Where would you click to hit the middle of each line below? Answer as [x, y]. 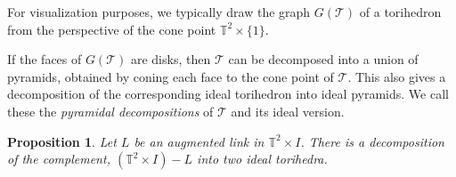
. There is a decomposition [372, 141]
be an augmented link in [199, 141]
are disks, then [171, 59]
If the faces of [45, 59]
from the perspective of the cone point [112, 29]
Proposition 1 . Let [62, 141]
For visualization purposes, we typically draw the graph [159, 12]
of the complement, [59, 159]
